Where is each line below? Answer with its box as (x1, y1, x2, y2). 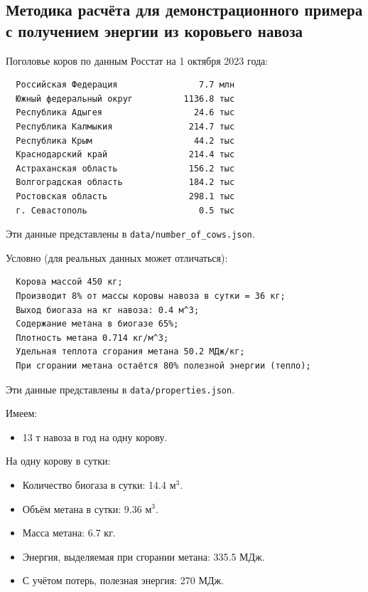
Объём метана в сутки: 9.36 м (22, 501, 152, 516)
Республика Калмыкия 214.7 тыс (16, 121, 235, 132)
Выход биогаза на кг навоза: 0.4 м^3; (16, 305, 200, 315)
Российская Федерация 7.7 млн (16, 80, 235, 90)
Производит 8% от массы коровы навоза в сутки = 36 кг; (16, 290, 286, 301)
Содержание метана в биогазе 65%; (16, 319, 179, 329)
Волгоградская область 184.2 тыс (16, 177, 235, 188)
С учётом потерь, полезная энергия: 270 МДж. (22, 573, 224, 588)
